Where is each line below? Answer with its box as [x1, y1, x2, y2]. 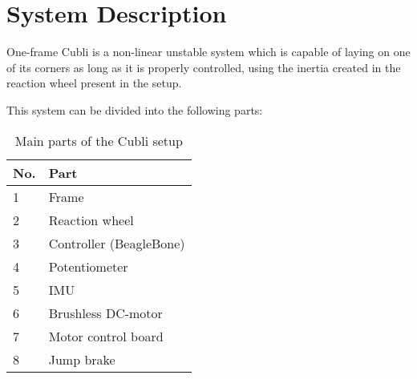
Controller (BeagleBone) [48, 233, 185, 252]
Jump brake [48, 349, 115, 369]
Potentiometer [48, 256, 128, 276]
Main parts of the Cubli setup [14, 131, 183, 150]
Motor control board [48, 326, 164, 345]
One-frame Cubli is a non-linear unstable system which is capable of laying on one [6, 43, 411, 60]
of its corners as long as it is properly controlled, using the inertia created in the [6, 58, 401, 75]
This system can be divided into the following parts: [6, 101, 263, 118]
